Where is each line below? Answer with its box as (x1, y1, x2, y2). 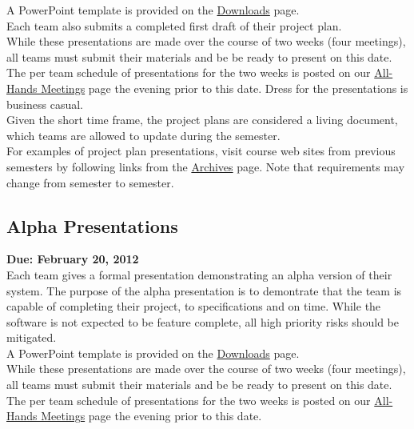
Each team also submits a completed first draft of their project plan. (6, 17, 342, 34)
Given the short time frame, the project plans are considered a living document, (6, 111, 398, 128)
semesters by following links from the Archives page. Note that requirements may (6, 158, 405, 174)
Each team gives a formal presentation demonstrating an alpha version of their (6, 266, 392, 283)
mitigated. (6, 329, 57, 346)
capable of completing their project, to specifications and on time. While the (6, 298, 381, 315)
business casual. (6, 95, 83, 112)
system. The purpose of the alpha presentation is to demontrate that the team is (6, 282, 402, 299)
